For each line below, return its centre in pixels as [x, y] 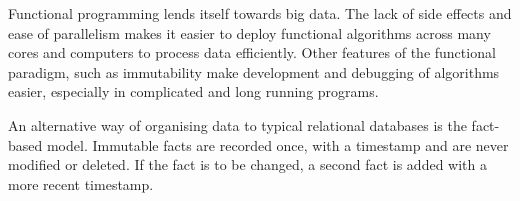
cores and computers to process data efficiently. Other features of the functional [252, 52]
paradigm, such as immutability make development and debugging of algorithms [254, 71]
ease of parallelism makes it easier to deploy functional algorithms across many [249, 32]
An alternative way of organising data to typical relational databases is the [237, 124]
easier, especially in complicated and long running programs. [193, 91]
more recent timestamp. [81, 183]
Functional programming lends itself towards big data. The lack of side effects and [260, 13]
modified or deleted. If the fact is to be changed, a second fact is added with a [247, 164]
